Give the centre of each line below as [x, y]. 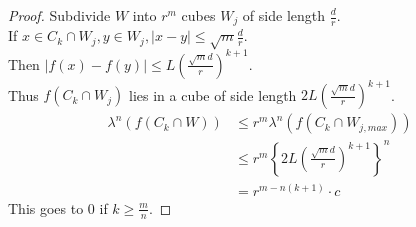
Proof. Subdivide [59, 15]
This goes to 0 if [58, 207]
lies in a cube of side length [212, 94]
